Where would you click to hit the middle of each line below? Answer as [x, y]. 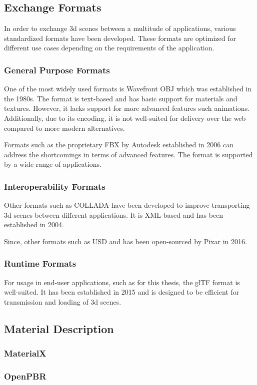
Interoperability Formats [55, 186]
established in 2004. [34, 224]
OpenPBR [25, 376]
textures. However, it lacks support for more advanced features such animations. [127, 108]
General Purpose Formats [57, 70]
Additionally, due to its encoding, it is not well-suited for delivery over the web [125, 118]
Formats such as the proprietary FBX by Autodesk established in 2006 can [119, 145]
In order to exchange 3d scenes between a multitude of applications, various [120, 28]
